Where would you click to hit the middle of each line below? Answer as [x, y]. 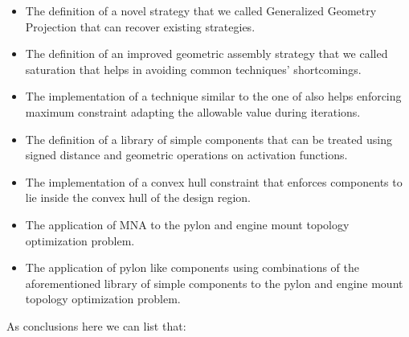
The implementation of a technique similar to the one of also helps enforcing [213, 96]
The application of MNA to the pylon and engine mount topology [187, 224]
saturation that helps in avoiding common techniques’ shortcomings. [193, 69]
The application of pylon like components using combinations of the [192, 267]
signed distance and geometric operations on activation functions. [186, 155]
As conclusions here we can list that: [96, 325]
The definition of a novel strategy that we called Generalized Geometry [201, 10]
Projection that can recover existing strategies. [140, 26]
